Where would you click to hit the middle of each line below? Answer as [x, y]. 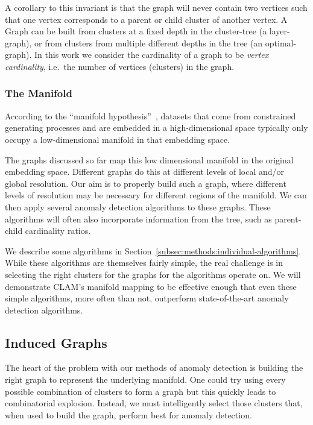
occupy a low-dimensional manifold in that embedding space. [118, 139]
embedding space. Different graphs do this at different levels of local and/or [145, 172]
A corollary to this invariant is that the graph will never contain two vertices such [156, 7]
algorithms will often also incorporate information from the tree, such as [138, 219]
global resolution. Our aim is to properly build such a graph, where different [146, 183]
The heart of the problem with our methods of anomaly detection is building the [154, 367]
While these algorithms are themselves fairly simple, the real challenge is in [144, 263]
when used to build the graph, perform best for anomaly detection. [128, 414]
